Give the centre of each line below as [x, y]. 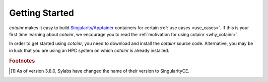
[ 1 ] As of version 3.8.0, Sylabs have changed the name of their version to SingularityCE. [100, 71]
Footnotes [22, 61]
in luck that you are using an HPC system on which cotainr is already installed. [89, 50]
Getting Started [42, 13]
